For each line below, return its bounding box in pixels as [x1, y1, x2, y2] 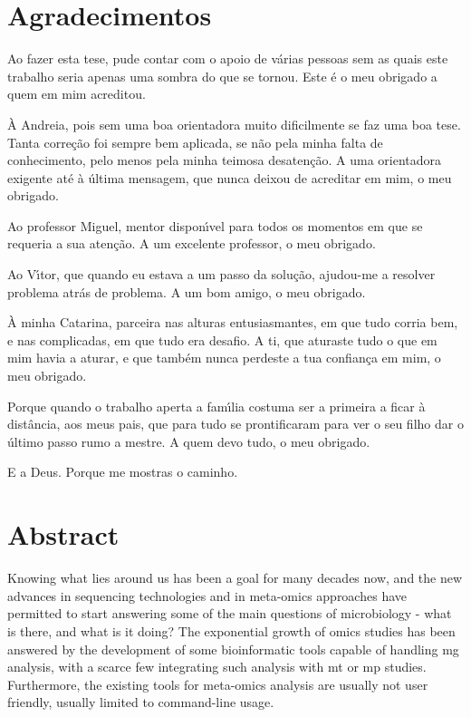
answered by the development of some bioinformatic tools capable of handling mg [7, 639, 459, 658]
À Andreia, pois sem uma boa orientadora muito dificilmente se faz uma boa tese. [7, 114, 461, 133]
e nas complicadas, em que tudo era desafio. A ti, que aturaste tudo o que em [7, 330, 437, 349]
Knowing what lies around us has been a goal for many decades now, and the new [7, 568, 463, 587]
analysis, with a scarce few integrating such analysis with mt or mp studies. [7, 657, 427, 676]
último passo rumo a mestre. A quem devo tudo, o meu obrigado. [7, 431, 370, 451]
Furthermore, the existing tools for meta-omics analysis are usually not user [7, 674, 428, 693]
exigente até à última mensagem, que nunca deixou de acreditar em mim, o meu [7, 168, 452, 187]
